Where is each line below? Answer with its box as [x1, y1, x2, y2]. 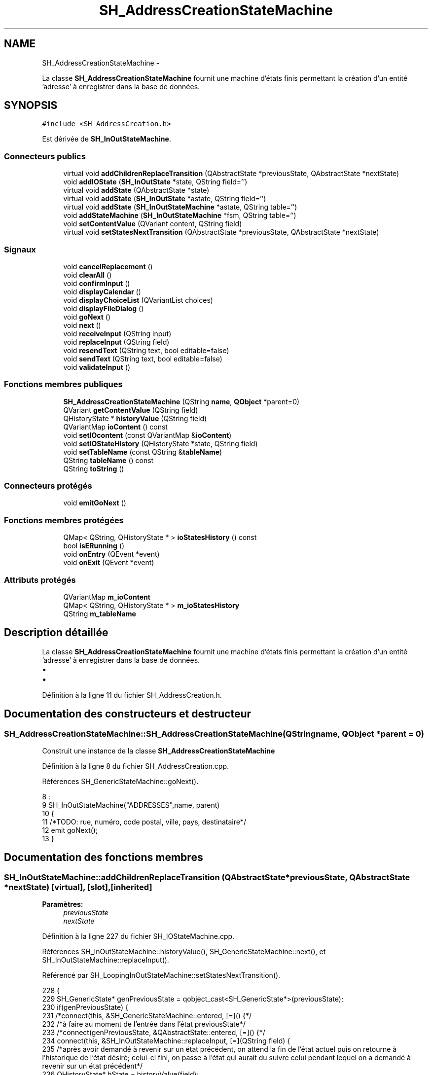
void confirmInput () [63, 279, 130, 287]
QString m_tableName [63, 609, 136, 618]
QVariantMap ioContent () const [63, 422, 168, 431]
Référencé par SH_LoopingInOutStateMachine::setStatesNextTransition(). [42, 971, 281, 980]
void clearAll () [63, 270, 112, 279]
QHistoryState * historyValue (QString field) [63, 414, 207, 423]
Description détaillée [4, 626, 108, 639]
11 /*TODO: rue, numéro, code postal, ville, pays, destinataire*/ [42, 818, 246, 826]
